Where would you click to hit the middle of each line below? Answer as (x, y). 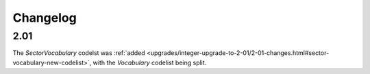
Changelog (45, 18)
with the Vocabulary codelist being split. (150, 62)
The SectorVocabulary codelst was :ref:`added (79, 53)
